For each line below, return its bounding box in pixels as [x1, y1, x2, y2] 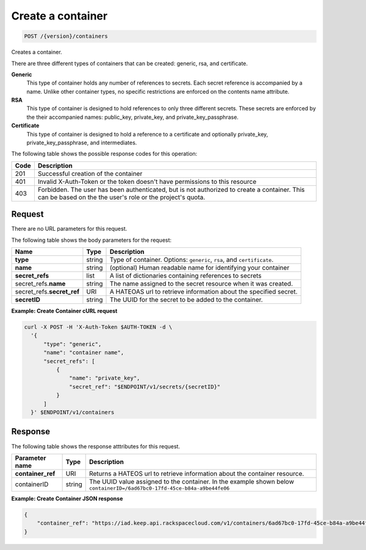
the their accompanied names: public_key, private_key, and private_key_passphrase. [26, 113, 239, 121]
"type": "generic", [43, 340, 102, 347]
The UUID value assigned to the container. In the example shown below [88, 477, 295, 485]
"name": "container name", [43, 349, 124, 356]
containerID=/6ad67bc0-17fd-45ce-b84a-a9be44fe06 [88, 485, 230, 492]
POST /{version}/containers [24, 33, 108, 40]
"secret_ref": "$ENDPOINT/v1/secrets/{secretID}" [69, 383, 221, 390]
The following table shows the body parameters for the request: [11, 236, 172, 244]
